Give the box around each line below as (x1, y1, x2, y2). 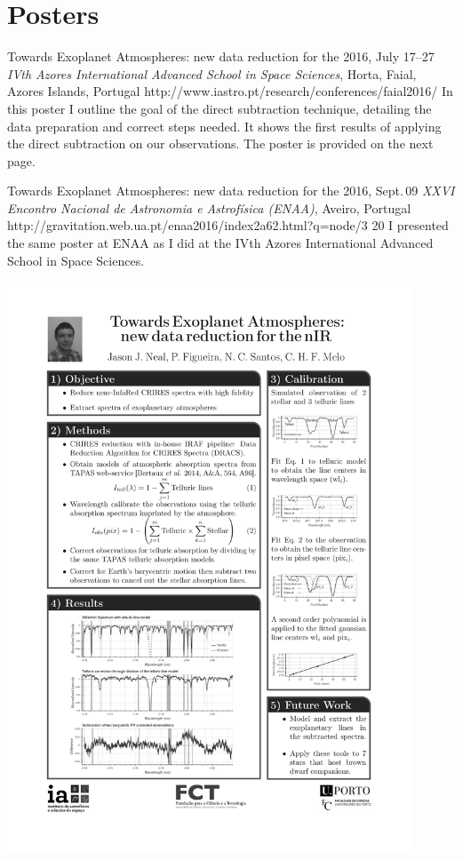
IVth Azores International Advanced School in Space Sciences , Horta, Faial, (7, 64, 417, 83)
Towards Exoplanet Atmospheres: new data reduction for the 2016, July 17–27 (7, 47, 435, 66)
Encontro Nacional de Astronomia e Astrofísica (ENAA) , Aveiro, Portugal (7, 198, 411, 217)
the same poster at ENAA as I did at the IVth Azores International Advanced (7, 234, 434, 252)
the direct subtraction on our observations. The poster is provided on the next (7, 134, 434, 153)
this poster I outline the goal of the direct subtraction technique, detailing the (7, 99, 432, 117)
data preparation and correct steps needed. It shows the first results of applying (7, 116, 442, 135)
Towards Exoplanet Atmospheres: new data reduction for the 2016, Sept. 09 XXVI (7, 181, 455, 200)
